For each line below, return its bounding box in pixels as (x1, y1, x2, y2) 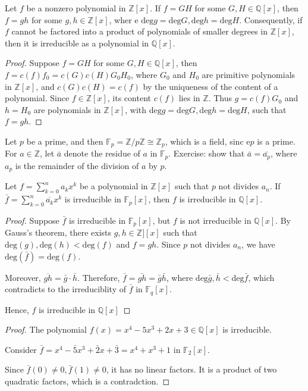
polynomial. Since (5, 92, 70, 104)
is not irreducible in (180, 214, 252, 226)
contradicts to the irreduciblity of (5, 283, 126, 295)
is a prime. (257, 134, 296, 147)
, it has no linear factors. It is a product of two (106, 363, 277, 376)
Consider (5, 343, 37, 355)
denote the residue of (64, 147, 140, 159)
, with (125, 103, 147, 115)
